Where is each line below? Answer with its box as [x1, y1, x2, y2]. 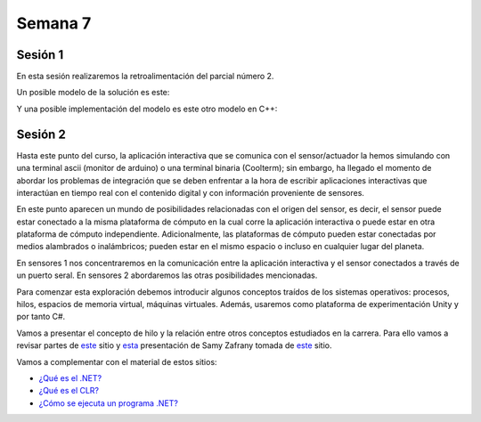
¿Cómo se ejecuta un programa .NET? [38, 397, 178, 409]
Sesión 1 [16, 47, 64, 62]
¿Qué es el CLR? [38, 385, 100, 396]
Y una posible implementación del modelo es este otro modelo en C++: [16, 103, 278, 114]
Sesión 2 [16, 126, 66, 142]
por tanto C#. [16, 312, 66, 322]
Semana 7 [16, 13, 92, 33]
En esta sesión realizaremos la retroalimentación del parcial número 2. [16, 71, 274, 82]
